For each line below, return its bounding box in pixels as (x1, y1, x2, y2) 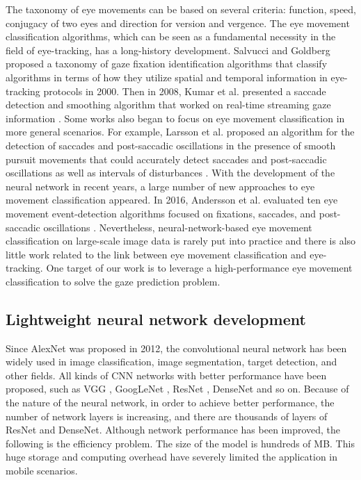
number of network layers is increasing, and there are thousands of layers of (6, 408, 328, 423)
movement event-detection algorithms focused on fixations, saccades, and (6, 206, 316, 220)
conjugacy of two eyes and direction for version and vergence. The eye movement (6, 15, 350, 30)
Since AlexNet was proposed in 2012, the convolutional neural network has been (6, 340, 347, 355)
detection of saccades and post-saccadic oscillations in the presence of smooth (6, 138, 336, 152)
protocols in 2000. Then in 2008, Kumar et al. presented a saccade (43, 83, 326, 98)
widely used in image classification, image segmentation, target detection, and (6, 354, 337, 369)
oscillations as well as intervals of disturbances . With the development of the (6, 165, 335, 180)
